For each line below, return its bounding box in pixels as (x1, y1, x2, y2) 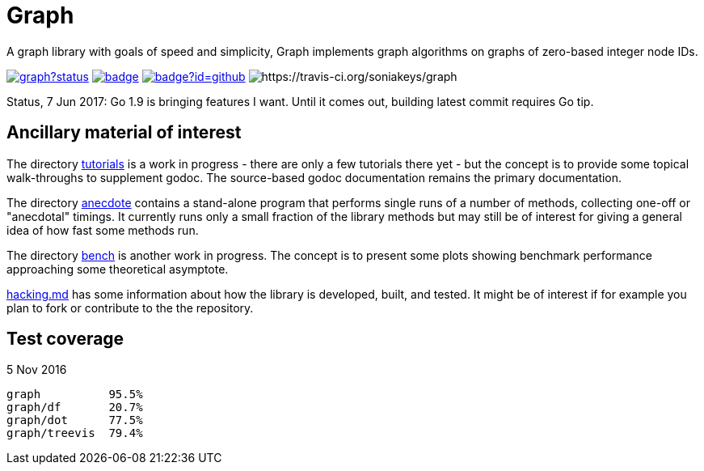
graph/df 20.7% (6, 401, 143, 414)
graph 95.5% (6, 388, 143, 401)
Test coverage (6, 329, 124, 350)
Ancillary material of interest (6, 122, 242, 143)
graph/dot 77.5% (6, 414, 143, 427)
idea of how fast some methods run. (6, 223, 199, 237)
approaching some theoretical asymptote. (6, 261, 229, 276)
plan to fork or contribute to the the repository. (6, 300, 254, 315)
